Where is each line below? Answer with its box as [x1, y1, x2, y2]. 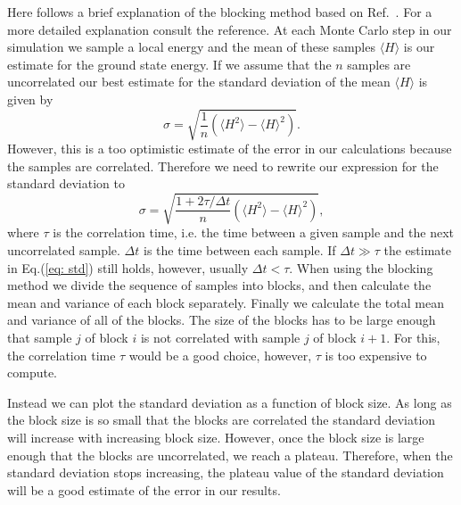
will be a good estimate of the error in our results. [7, 480, 281, 499]
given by [7, 89, 54, 108]
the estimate [383, 241, 451, 260]
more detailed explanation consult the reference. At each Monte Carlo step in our [7, 20, 452, 38]
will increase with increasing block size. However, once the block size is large [7, 427, 424, 446]
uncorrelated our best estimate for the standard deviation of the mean [7, 72, 391, 91]
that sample [7, 328, 72, 346]
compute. [7, 363, 57, 382]
